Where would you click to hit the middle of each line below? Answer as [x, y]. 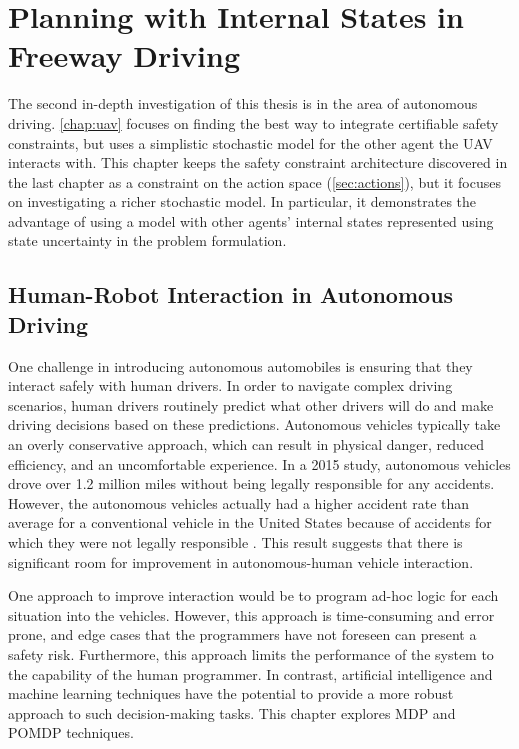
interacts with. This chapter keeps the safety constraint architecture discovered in [258, 162]
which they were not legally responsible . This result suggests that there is [235, 542]
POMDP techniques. [71, 732]
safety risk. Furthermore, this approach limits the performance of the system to [251, 653]
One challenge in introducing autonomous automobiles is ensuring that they [240, 365]
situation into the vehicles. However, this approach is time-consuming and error [251, 614]
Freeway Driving [124, 55]
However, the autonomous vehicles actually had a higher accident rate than [239, 502]
